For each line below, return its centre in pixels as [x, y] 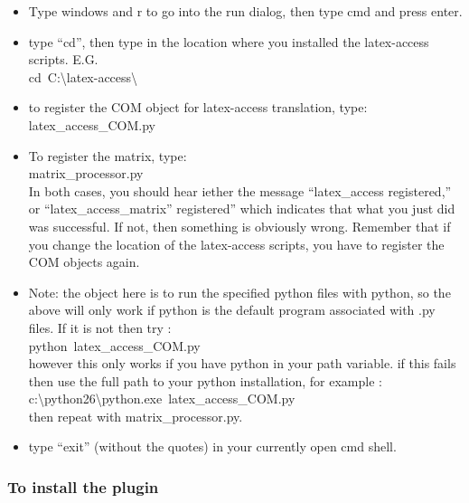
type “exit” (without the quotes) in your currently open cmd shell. [212, 446]
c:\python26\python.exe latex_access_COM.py [162, 399]
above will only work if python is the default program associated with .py [232, 310]
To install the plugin [83, 486]
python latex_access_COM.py [114, 345]
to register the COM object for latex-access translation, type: [198, 107]
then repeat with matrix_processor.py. [136, 416]
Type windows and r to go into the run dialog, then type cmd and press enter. [245, 11]
